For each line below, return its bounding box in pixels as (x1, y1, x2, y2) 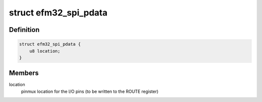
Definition (9, 26, 40, 34)
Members (9, 69, 39, 77)
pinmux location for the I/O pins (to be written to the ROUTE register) (21, 88, 159, 94)
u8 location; (29, 48, 61, 54)
